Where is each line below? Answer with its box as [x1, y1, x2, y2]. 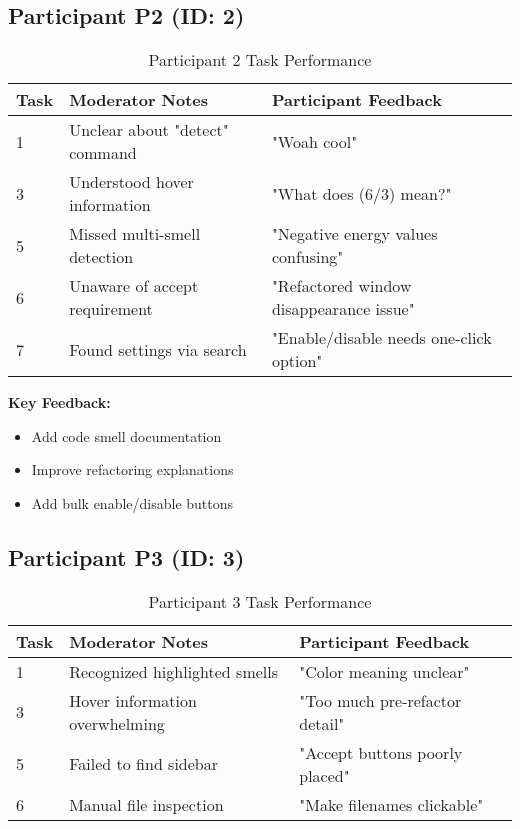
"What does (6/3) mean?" [271, 181, 452, 205]
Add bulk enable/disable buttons [31, 492, 234, 513]
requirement [69, 297, 153, 321]
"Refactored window [271, 274, 412, 298]
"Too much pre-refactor [299, 688, 462, 712]
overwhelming [69, 711, 165, 735]
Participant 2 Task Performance [148, 48, 372, 72]
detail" [299, 711, 345, 735]
